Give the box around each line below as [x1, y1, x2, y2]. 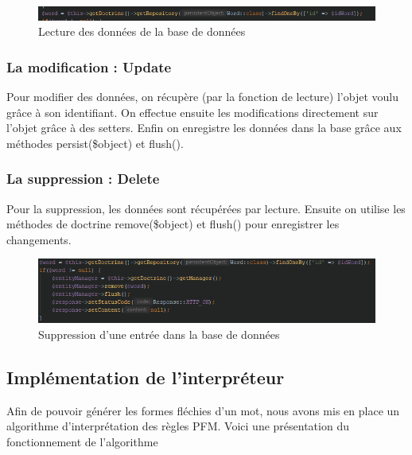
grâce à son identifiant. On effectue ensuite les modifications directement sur [6, 103, 379, 120]
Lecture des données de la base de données [38, 23, 246, 40]
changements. [6, 231, 72, 247]
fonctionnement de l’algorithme [6, 433, 158, 449]
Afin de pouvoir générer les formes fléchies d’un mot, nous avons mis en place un [6, 402, 400, 418]
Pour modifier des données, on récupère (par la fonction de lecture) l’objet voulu [6, 88, 398, 104]
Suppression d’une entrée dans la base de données [38, 325, 280, 342]
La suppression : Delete [6, 169, 160, 189]
